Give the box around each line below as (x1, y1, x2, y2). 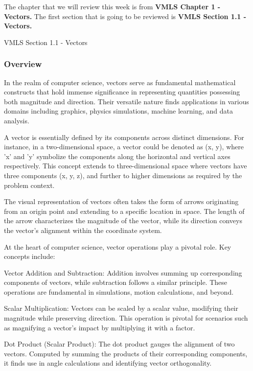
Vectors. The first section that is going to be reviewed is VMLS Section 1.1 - (4, 11, 247, 21)
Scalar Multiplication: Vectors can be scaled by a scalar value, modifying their (4, 303, 238, 313)
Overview (4, 58, 42, 70)
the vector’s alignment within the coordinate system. (4, 225, 162, 235)
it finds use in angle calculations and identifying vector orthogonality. (4, 358, 212, 368)
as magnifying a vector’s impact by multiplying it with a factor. (4, 322, 195, 332)
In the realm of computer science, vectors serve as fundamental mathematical (4, 77, 236, 87)
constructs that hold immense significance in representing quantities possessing (4, 87, 240, 97)
